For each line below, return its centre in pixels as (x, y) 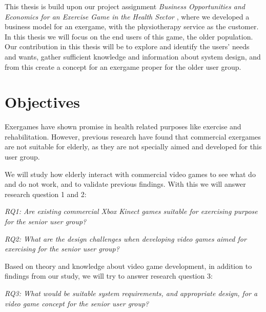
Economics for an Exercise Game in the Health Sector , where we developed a (127, 16)
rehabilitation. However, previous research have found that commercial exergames (133, 136)
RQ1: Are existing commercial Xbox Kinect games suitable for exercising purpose (131, 211)
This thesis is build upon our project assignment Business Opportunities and (125, 6)
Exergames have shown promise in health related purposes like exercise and (123, 126)
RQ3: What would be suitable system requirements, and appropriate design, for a (131, 293)
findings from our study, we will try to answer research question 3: (109, 276)
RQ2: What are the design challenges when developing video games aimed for (126, 238)
